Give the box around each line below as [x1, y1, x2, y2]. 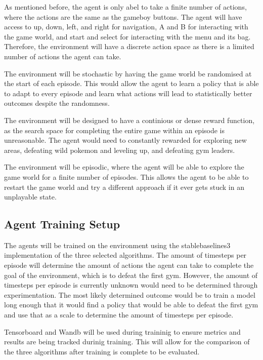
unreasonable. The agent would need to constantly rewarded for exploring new [4, 135, 247, 145]
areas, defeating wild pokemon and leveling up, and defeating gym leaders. [4, 144, 235, 155]
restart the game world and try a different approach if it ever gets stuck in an [4, 181, 244, 192]
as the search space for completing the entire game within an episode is [4, 125, 225, 135]
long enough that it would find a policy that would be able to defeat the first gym [4, 299, 258, 310]
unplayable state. [4, 191, 57, 202]
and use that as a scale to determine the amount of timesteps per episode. [4, 309, 234, 320]
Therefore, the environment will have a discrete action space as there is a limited [4, 41, 254, 52]
